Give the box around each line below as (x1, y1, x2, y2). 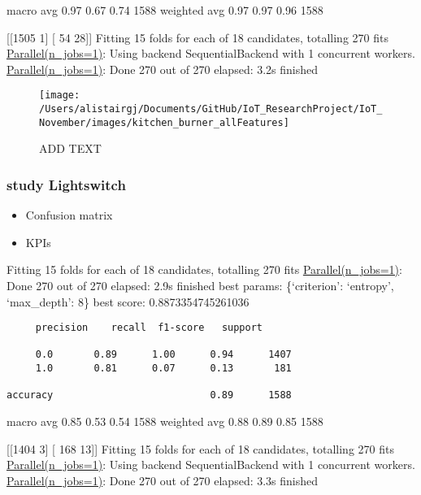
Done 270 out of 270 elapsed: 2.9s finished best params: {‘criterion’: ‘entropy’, (7, 276, 394, 293)
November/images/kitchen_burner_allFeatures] (39, 116, 289, 128)
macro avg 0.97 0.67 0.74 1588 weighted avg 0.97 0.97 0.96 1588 (7, 2, 323, 18)
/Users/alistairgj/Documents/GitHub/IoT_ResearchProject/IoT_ (39, 103, 383, 115)
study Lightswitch (7, 174, 126, 194)
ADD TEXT (39, 140, 102, 157)
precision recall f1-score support (35, 322, 263, 334)
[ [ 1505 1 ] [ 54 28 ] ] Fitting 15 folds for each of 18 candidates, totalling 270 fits (7, 28, 388, 46)
